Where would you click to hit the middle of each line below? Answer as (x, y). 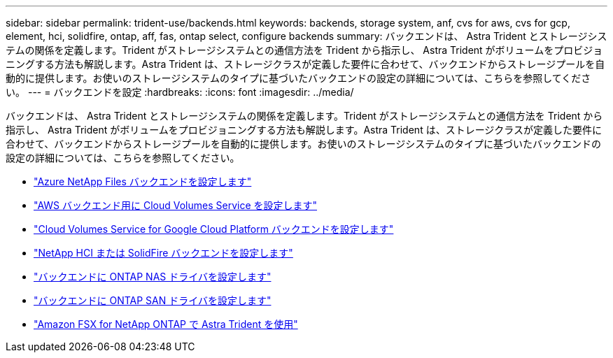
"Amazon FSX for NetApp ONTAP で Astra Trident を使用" (166, 324)
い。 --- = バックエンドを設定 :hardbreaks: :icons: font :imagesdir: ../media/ (180, 92)
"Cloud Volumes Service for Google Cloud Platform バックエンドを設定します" (214, 229)
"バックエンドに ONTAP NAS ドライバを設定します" (153, 277)
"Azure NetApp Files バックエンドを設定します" (143, 181)
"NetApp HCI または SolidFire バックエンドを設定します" (163, 253)
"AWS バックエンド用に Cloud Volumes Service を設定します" (176, 205)
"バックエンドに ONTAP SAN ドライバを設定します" (153, 300)
